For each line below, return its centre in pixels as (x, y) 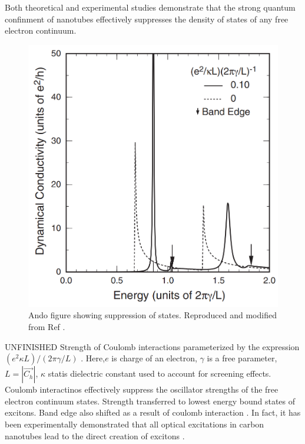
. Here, (93, 358)
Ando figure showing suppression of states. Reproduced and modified (152, 315)
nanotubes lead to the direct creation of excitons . (95, 435)
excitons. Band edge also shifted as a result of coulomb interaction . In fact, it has (153, 412)
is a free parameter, (242, 358)
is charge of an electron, (154, 358)
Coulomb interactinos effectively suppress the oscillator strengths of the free (142, 389)
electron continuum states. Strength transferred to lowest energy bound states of (150, 401)
